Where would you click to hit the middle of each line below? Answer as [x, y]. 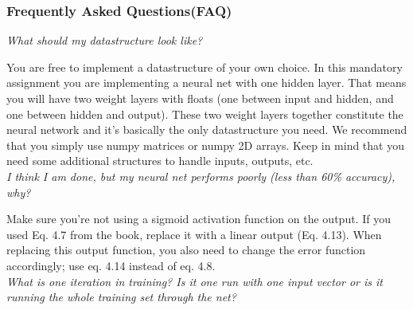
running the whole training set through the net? [121, 297]
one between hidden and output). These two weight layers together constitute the [205, 114]
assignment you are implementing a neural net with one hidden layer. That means [206, 82]
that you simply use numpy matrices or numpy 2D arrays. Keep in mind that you [205, 145]
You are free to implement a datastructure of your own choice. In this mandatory [205, 67]
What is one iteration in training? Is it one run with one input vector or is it [195, 281]
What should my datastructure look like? [105, 40]
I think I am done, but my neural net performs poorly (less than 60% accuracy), [201, 176]
